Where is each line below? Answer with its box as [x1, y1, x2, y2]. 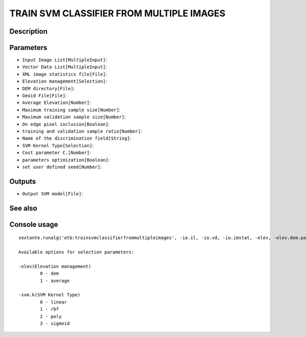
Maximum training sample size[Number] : [22, 107, 121, 113]
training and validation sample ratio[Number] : [22, 128, 142, 134]
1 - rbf [40, 306, 59, 312]
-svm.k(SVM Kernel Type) [18, 292, 81, 298]
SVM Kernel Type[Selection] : [22, 142, 94, 148]
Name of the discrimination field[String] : [22, 135, 132, 141]
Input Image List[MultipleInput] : [22, 57, 107, 63]
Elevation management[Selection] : [22, 78, 107, 84]
